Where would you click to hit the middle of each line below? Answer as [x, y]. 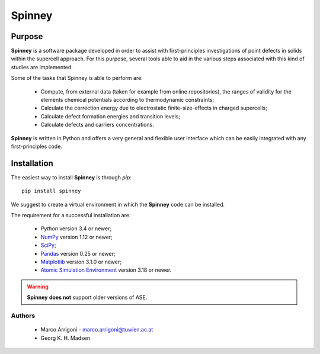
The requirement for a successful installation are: [71, 215]
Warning [38, 287]
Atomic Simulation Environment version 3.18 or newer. [106, 270]
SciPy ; [48, 245]
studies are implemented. [42, 67]
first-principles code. [36, 146]
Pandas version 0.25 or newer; [78, 253]
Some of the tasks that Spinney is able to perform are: [77, 78]
